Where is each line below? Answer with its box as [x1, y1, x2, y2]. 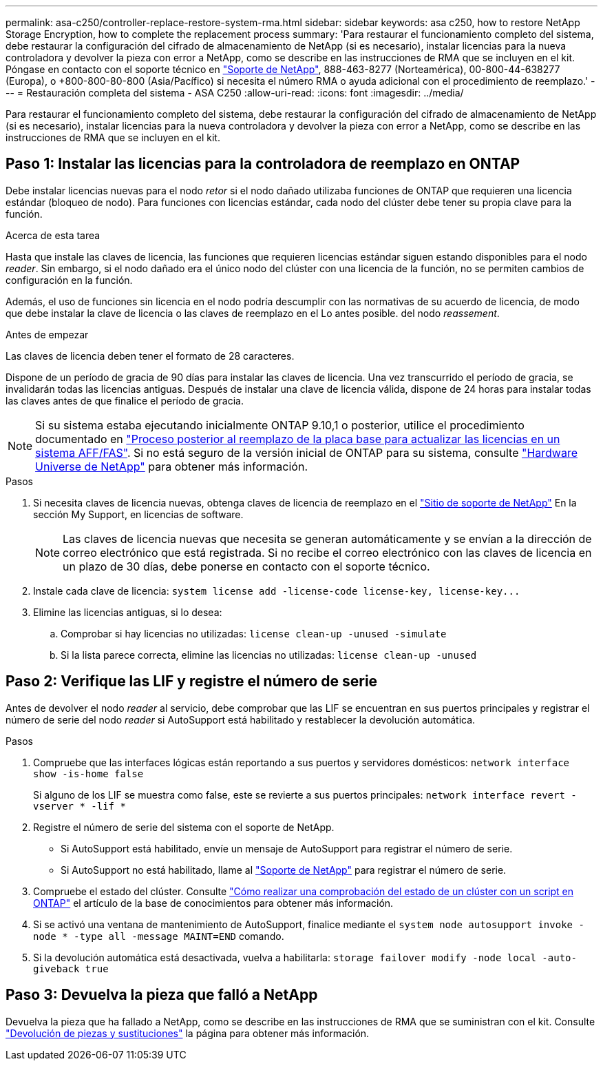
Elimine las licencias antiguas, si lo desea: [33, 606, 222, 618]
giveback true [33, 963, 109, 974]
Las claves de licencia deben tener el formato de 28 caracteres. [6, 349, 295, 362]
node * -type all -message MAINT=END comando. [33, 930, 284, 942]
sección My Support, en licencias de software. [33, 508, 244, 520]
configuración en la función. [6, 274, 133, 286]
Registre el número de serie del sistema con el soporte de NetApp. [33, 821, 335, 833]
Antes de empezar [6, 328, 89, 340]
